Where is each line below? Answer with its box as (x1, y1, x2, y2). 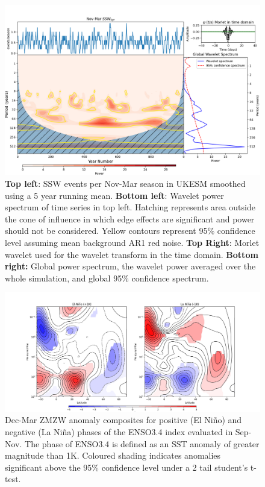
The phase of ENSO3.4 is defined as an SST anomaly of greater (25, 437, 260, 450)
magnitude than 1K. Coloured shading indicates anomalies (5, 449, 221, 462)
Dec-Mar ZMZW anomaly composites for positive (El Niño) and (5, 413, 242, 426)
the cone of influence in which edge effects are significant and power (5, 212, 255, 225)
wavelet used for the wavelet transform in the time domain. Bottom (5, 248, 258, 260)
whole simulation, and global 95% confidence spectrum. (5, 271, 209, 284)
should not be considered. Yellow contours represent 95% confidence (5, 224, 255, 237)
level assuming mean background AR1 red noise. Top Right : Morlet (5, 236, 260, 248)
